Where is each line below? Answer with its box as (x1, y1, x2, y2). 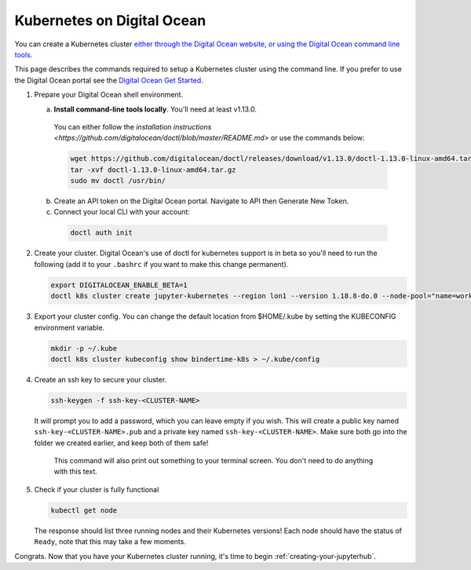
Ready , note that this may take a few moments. (34, 537, 186, 546)
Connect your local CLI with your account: (53, 207, 190, 217)
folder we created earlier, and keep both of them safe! (34, 438, 209, 448)
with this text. (53, 467, 98, 477)
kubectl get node (50, 506, 118, 514)
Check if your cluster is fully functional (34, 484, 159, 494)
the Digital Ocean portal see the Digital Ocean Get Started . (14, 75, 203, 85)
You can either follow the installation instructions (53, 122, 212, 131)
